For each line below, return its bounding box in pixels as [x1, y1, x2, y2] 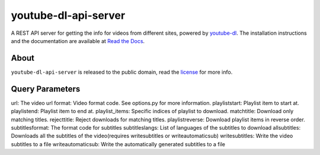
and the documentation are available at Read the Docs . [11, 37, 145, 44]
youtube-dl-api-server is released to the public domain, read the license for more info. [11, 68, 233, 75]
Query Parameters [11, 84, 81, 94]
